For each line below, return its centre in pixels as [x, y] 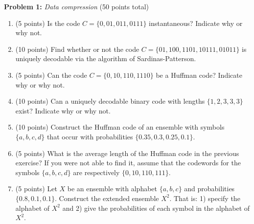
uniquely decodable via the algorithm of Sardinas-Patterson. [106, 58]
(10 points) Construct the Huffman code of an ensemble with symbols [120, 127]
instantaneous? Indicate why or [196, 23]
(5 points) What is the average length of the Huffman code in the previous [127, 153]
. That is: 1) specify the [205, 198]
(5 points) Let [36, 189]
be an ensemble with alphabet [112, 189]
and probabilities [209, 189]
